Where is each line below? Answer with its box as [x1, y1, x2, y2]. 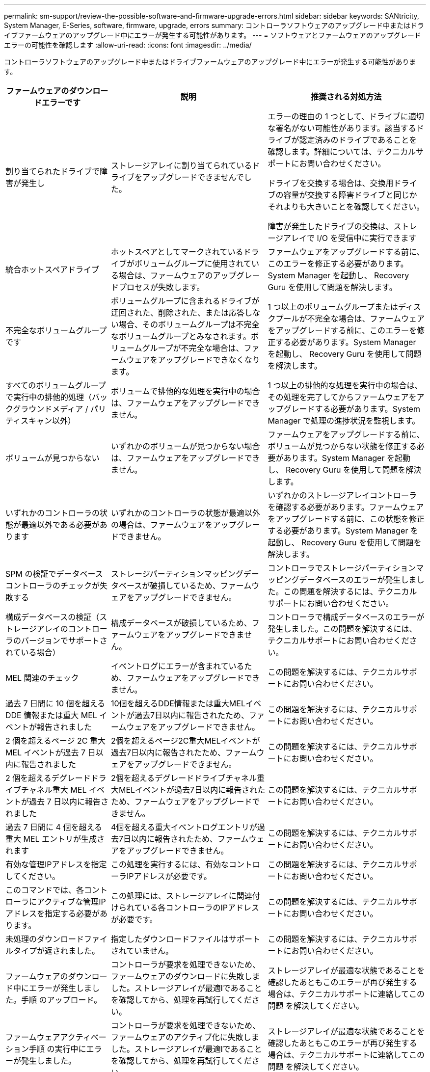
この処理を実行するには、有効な [111, 859, 229, 869]
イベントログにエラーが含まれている [111, 661, 244, 671]
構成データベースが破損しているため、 [111, 618, 252, 628]
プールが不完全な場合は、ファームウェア [275, 314, 425, 323]
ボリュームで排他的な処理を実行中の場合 [111, 386, 260, 396]
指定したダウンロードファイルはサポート [111, 934, 261, 944]
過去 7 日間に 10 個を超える [5, 698, 106, 708]
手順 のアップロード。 [21, 995, 102, 1005]
